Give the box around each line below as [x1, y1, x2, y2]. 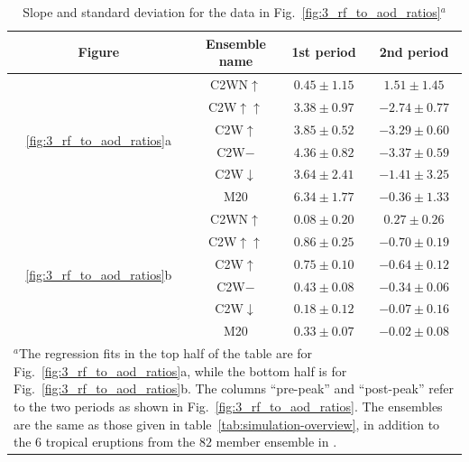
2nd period [379, 42, 449, 61]
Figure [78, 42, 120, 61]
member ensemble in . [216, 432, 337, 451]
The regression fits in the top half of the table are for [18, 344, 313, 363]
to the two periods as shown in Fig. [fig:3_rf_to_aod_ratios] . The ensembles [14, 396, 443, 415]
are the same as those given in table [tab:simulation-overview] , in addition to [14, 414, 440, 433]
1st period [291, 42, 356, 61]
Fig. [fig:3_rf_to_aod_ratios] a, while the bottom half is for [14, 361, 347, 380]
